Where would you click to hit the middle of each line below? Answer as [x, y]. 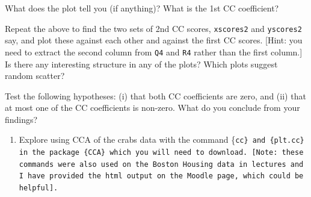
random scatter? [35, 76]
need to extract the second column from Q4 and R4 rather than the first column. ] [154, 52]
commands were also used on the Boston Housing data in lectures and [161, 164]
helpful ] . [38, 188]
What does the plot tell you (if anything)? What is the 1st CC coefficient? [142, 8]
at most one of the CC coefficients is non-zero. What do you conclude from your [152, 108]
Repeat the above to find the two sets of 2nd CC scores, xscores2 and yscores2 [153, 28]
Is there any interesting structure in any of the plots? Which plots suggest [141, 64]
